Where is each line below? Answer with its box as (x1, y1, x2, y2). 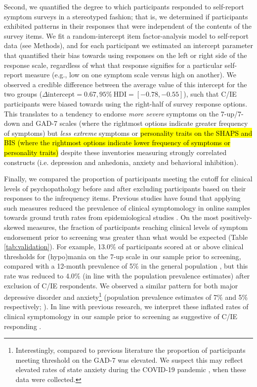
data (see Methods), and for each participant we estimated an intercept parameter (4, 40, 254, 51)
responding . (4, 321, 42, 331)
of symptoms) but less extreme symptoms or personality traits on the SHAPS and (4, 127, 253, 138)
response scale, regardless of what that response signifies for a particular (4, 59, 222, 70)
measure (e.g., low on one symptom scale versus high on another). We (25, 69, 236, 80)
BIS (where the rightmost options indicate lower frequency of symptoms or (4, 137, 231, 148)
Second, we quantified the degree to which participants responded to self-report (4, 1, 244, 11)
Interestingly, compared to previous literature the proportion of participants (15, 345, 246, 355)
